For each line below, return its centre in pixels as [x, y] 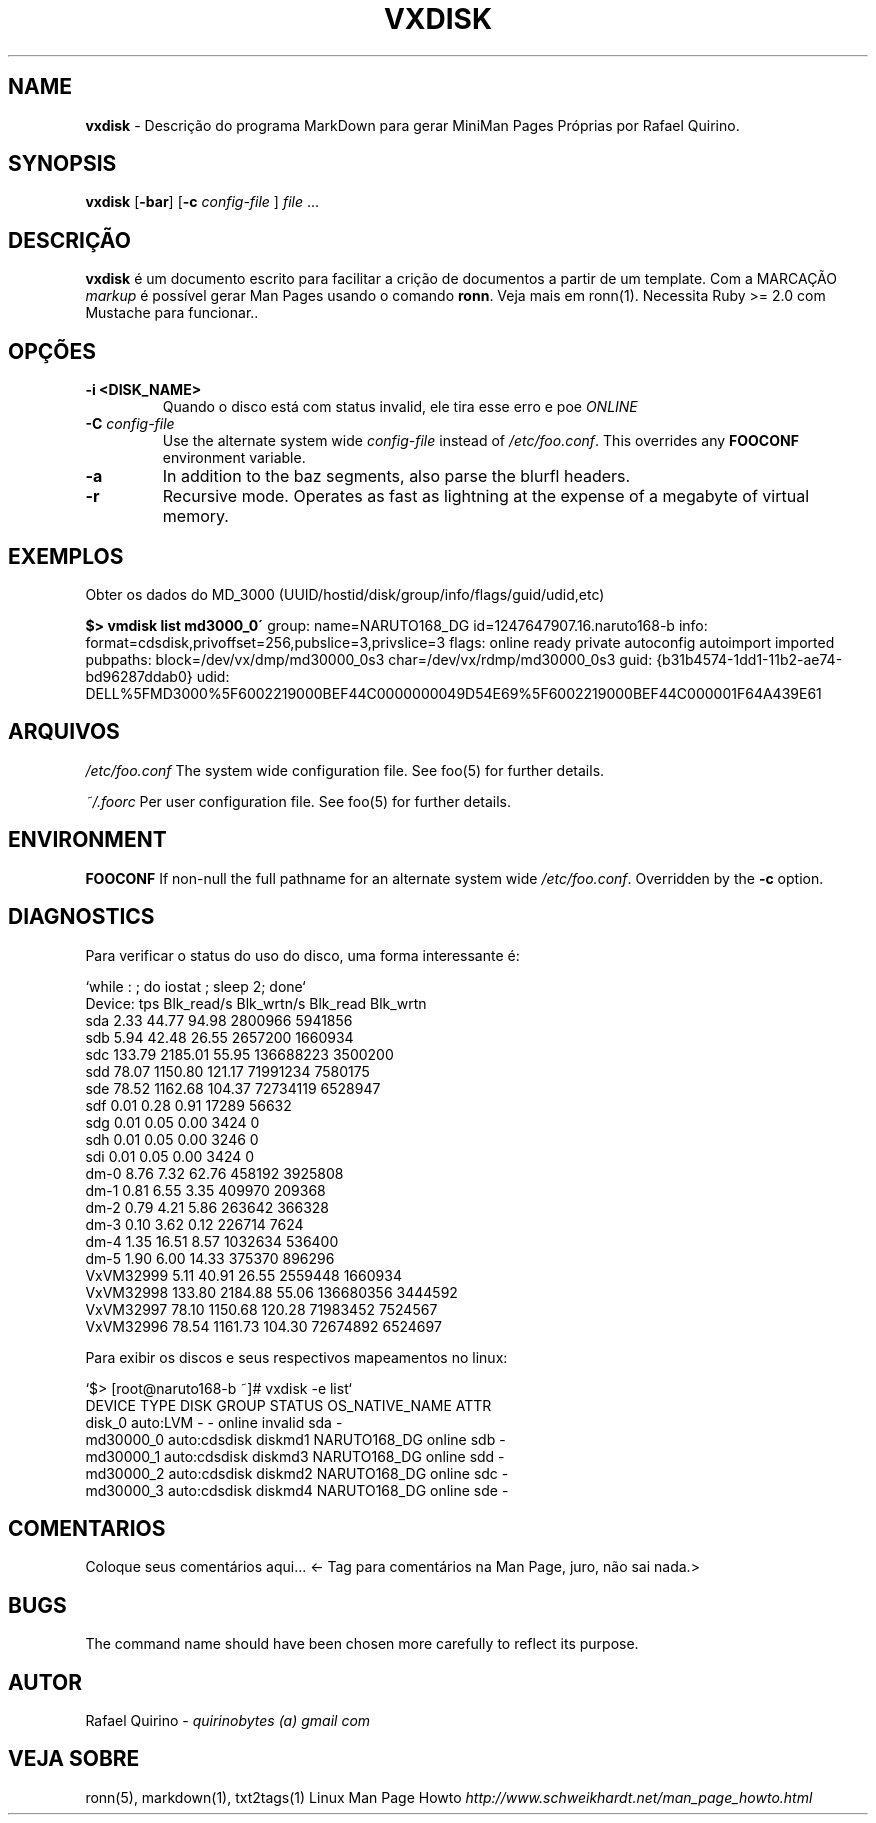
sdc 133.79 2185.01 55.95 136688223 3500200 [239, 1054]
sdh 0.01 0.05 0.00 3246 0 [172, 1139]
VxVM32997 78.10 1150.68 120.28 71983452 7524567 [261, 1309]
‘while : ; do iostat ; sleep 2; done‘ [195, 986]
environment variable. [234, 458]
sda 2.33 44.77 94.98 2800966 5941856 [219, 1020]
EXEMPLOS [66, 556]
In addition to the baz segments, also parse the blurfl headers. [396, 476]
